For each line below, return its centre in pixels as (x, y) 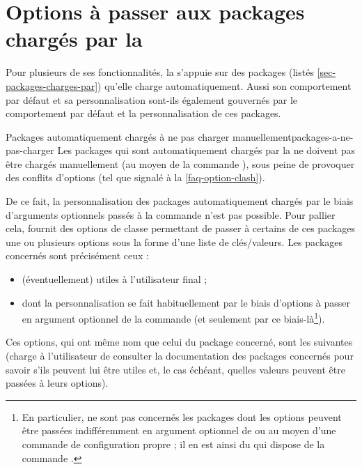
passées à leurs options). (57, 383)
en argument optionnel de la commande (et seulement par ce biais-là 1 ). (173, 317)
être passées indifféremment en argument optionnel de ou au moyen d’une (179, 430)
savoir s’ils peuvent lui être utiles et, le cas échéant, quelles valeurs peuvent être (175, 369)
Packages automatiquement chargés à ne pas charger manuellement (149, 136)
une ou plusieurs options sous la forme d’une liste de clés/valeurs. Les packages (174, 241)
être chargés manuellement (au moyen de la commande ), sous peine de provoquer (180, 163)
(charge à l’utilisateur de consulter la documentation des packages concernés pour (180, 356)
